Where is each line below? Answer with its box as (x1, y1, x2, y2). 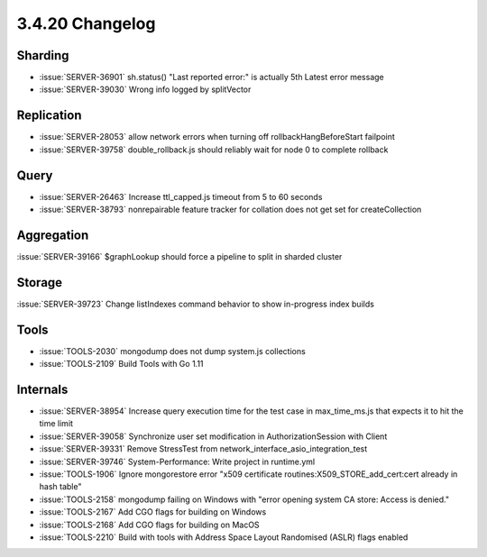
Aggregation (16, 227, 89, 242)
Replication (16, 108, 82, 123)
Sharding (16, 48, 69, 63)
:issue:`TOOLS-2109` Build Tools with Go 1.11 (39, 359, 204, 370)
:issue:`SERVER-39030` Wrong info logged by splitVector (39, 84, 252, 95)
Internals (16, 381, 69, 397)
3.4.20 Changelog (16, 14, 156, 33)
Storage (16, 275, 63, 290)
